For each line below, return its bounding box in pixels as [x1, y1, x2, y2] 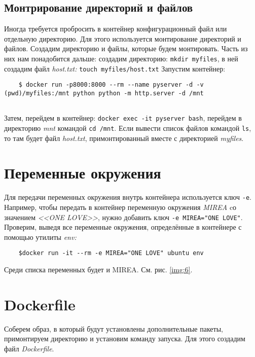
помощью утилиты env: [4, 231, 77, 242]
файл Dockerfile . [4, 343, 54, 353]
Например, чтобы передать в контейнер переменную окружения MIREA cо [4, 201, 237, 212]
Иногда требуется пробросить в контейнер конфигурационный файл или [4, 23, 227, 34]
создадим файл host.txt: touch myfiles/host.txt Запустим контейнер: [4, 63, 226, 74]
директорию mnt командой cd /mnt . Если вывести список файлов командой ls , [4, 122, 251, 133]
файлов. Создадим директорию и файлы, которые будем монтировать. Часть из [4, 43, 248, 54]
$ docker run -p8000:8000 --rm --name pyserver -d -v [18, 81, 204, 89]
